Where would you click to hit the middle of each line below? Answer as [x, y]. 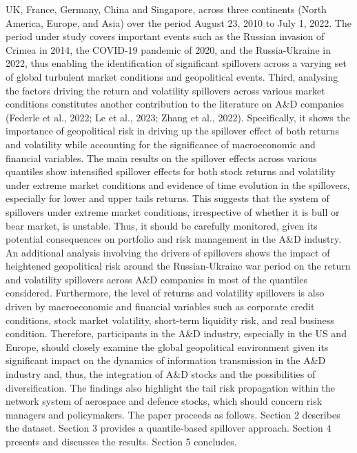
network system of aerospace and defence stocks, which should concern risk [164, 401]
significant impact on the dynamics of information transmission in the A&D [166, 360]
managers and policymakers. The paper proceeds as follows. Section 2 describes [173, 414]
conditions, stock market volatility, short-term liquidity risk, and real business [170, 320]
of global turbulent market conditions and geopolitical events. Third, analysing [172, 76]
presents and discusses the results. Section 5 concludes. [121, 441]
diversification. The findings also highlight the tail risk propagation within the [171, 387]
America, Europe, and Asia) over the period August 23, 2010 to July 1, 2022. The [178, 22]
